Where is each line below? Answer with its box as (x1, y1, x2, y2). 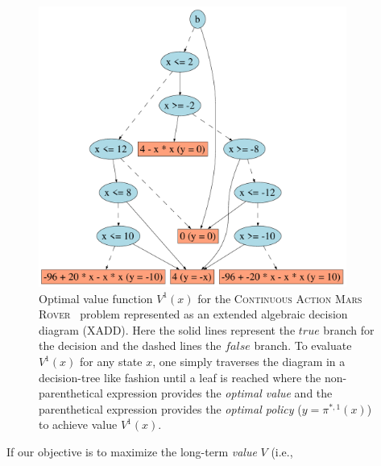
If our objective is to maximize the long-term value (6, 443, 257, 460)
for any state (80, 353, 143, 370)
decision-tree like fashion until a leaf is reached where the (39, 368, 321, 385)
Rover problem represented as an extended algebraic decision (39, 306, 348, 322)
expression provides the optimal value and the (106, 385, 333, 402)
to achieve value (39, 416, 118, 433)
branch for (323, 321, 375, 338)
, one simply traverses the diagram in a (152, 353, 346, 370)
